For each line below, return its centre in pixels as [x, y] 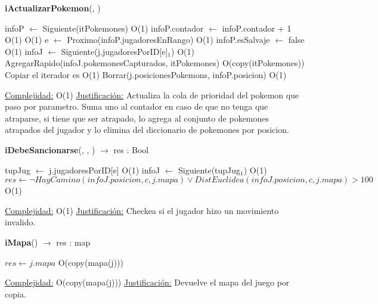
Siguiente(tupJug [210, 170]
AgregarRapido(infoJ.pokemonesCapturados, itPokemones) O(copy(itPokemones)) [155, 63]
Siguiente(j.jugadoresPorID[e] [114, 51]
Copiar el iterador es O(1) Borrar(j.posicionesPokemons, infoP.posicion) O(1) [146, 74]
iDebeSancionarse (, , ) [50, 149]
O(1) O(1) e [27, 40]
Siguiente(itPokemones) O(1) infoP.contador [123, 28]
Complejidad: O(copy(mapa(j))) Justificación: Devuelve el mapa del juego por [147, 282]
